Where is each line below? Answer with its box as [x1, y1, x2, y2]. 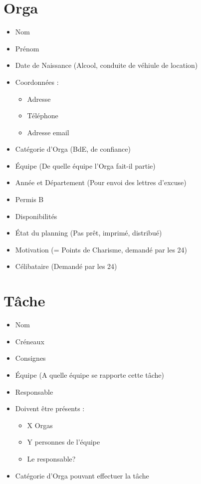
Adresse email [27, 127, 69, 137]
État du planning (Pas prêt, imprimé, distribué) [15, 228, 162, 238]
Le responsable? [27, 453, 76, 464]
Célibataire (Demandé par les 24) [15, 261, 117, 271]
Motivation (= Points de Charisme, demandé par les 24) [15, 244, 188, 254]
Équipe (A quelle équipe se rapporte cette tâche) [15, 369, 165, 380]
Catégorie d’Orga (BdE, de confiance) [15, 144, 131, 154]
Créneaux [15, 336, 44, 346]
